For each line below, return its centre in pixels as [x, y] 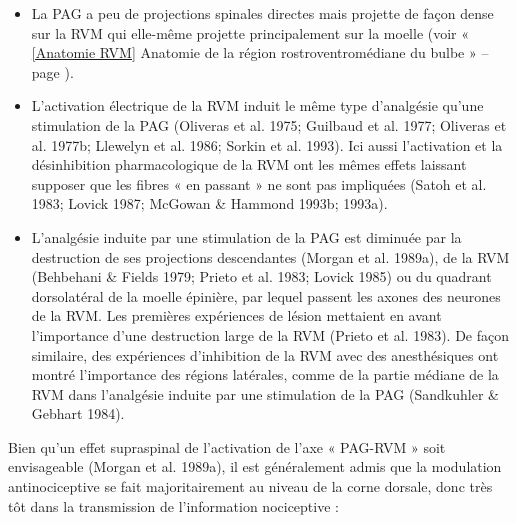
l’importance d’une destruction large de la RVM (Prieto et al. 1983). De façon [270, 334]
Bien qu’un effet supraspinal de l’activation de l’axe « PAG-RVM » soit [227, 446]
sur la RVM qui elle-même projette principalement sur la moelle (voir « [250, 32]
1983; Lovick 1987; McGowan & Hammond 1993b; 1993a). [209, 203]
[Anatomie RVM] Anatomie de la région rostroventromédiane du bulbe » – [260, 52]
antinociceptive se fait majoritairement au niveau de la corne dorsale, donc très [250, 486]
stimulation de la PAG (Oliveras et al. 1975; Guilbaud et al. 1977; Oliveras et [269, 124]
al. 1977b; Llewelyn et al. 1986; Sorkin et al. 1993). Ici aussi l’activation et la [267, 144]
